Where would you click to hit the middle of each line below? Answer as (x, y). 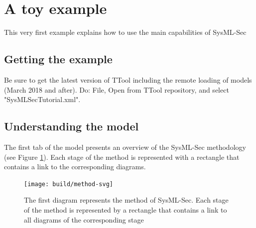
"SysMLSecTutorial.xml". (42, 99)
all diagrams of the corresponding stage (84, 219)
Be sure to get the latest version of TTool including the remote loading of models (128, 79)
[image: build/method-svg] (68, 184)
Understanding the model (71, 126)
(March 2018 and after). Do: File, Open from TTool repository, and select (117, 89)
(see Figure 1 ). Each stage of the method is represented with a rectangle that (122, 157)
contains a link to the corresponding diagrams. (75, 167)
